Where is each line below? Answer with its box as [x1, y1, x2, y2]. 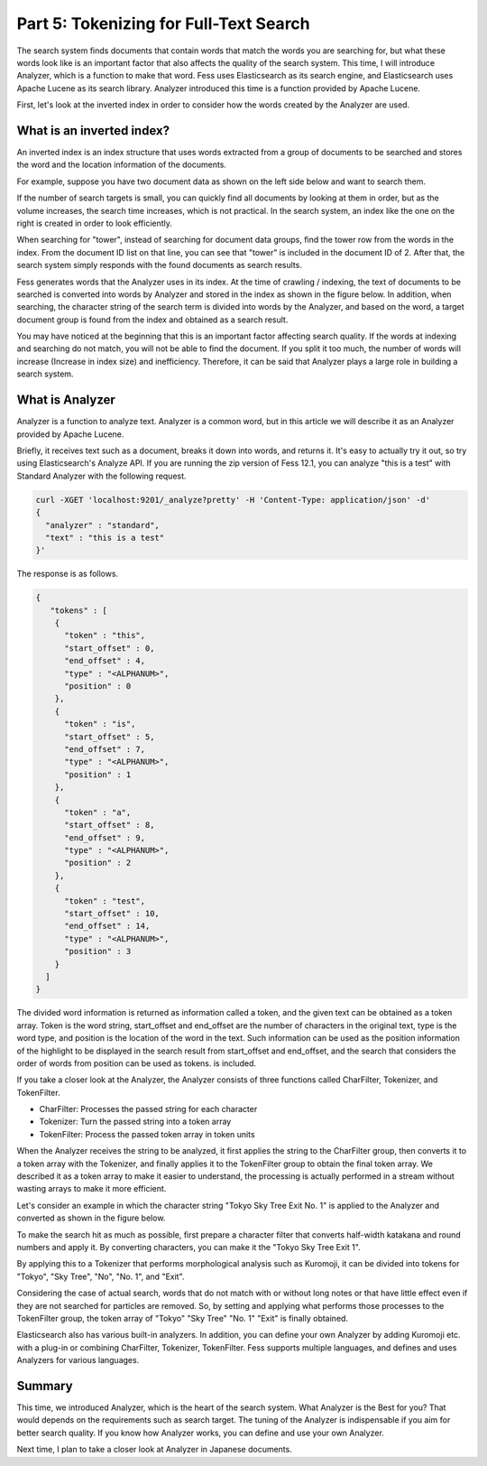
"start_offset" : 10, [64, 908, 160, 919]
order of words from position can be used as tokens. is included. [16, 1057, 257, 1069]
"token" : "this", [64, 630, 146, 641]
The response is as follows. [16, 569, 119, 580]
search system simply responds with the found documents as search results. [16, 260, 302, 271]
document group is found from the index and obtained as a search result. [16, 314, 289, 325]
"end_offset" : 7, [64, 744, 146, 754]
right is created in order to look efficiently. [16, 218, 173, 228]
